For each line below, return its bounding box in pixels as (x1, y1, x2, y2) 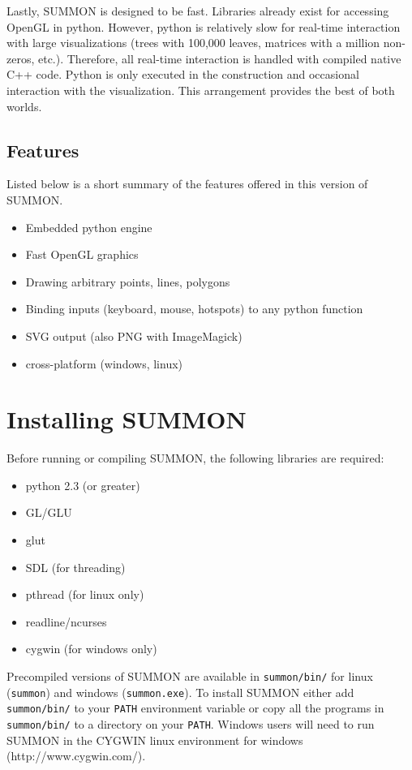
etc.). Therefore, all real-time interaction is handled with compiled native (37, 49, 401, 67)
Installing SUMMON (6, 402, 247, 436)
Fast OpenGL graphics (25, 246, 139, 263)
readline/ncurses (25, 613, 107, 630)
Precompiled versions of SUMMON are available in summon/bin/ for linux (6, 667, 373, 684)
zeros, (6, 49, 35, 67)
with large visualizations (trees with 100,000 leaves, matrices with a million (6, 34, 380, 51)
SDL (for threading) (25, 558, 126, 575)
